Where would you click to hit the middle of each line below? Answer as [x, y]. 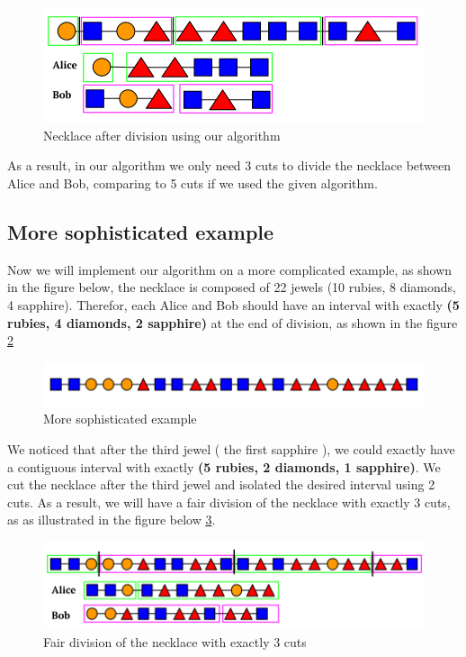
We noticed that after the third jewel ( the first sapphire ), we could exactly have [231, 448]
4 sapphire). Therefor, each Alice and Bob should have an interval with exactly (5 [233, 304]
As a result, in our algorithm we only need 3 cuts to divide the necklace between [229, 165]
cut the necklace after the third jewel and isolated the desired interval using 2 [221, 484]
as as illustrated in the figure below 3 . [112, 520]
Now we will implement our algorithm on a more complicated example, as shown [230, 269]
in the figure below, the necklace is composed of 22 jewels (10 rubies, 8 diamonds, [232, 287]
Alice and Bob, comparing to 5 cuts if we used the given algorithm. [193, 182]
